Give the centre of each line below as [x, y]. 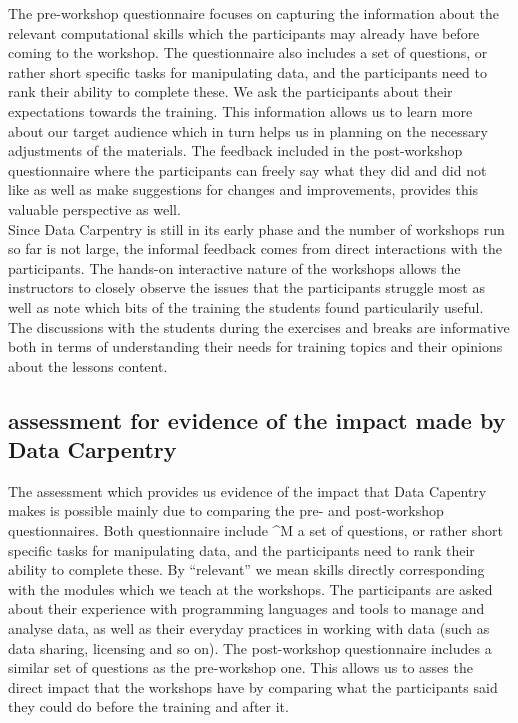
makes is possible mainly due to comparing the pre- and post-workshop [226, 510]
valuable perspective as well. [94, 208]
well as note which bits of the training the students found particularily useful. [246, 306]
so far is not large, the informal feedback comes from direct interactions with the [255, 248]
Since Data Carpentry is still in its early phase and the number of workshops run [256, 228]
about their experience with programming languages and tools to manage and [246, 608]
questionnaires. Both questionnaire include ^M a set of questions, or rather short [255, 530]
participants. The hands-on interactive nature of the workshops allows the [234, 267]
